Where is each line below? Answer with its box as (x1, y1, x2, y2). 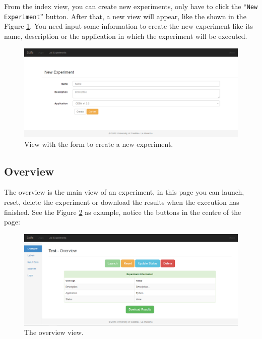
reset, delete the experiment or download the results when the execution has (4, 197, 239, 207)
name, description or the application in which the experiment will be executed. (4, 30, 247, 41)
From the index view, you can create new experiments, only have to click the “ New (4, 1, 258, 11)
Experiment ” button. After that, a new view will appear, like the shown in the (4, 11, 246, 21)
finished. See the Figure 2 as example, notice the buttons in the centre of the (4, 206, 241, 217)
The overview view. (24, 327, 84, 337)
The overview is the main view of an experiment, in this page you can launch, (4, 187, 244, 197)
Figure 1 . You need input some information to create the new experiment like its (4, 21, 253, 31)
